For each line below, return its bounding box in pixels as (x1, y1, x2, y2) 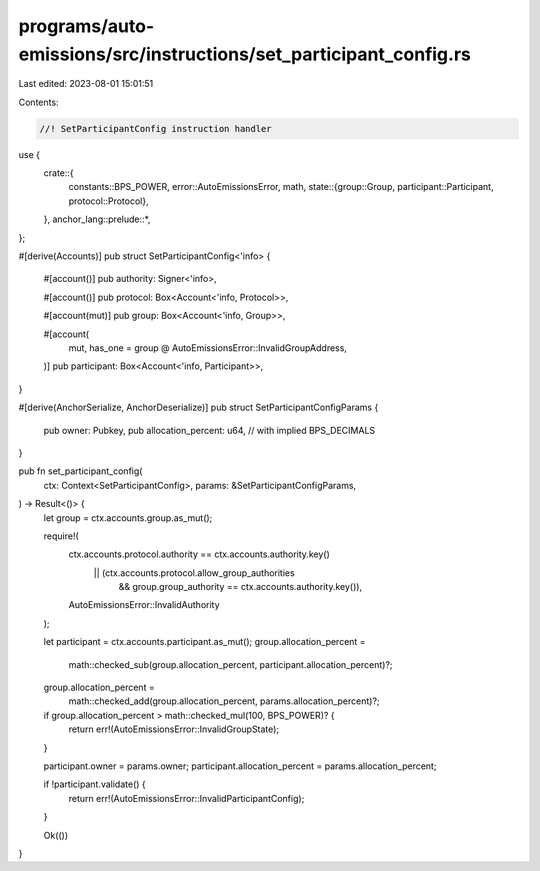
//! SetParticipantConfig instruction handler (39, 123, 272, 134)
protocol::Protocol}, (68, 195, 149, 207)
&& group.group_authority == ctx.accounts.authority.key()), (118, 581, 363, 593)
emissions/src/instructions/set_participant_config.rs (18, 43, 472, 65)
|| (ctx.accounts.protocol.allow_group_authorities (93, 566, 295, 579)
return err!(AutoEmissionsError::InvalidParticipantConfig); (68, 792, 305, 804)
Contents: (18, 96, 59, 108)
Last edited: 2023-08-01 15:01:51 (18, 78, 154, 90)
